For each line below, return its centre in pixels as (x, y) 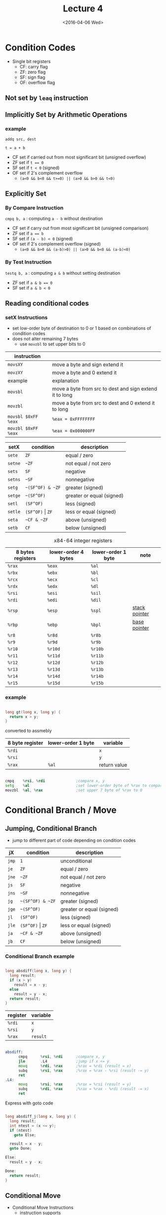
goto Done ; (21, 1149)
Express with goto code (29, 1103)
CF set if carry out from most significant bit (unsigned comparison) (81, 228)
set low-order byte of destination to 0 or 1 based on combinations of (82, 328)
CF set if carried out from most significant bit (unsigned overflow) (79, 157)
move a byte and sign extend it (88, 365)
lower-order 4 (66, 552)
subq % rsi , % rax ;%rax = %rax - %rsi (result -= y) (83, 1070)
